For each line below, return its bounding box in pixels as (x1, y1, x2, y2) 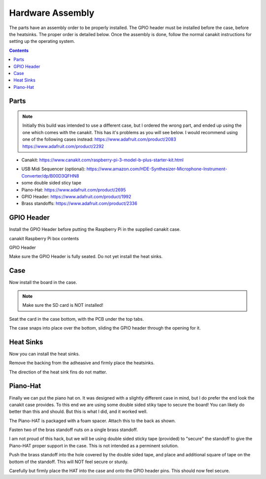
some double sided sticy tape (21, 180, 81, 186)
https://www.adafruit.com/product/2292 (22, 143, 104, 149)
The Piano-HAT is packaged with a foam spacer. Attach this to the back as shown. (9, 417, 176, 424)
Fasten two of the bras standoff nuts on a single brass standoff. (9, 427, 138, 433)
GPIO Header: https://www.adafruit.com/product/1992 (21, 193, 132, 199)
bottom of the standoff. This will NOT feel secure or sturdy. (9, 459, 129, 465)
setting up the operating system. (9, 38, 75, 44)
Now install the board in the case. (9, 279, 77, 286)
